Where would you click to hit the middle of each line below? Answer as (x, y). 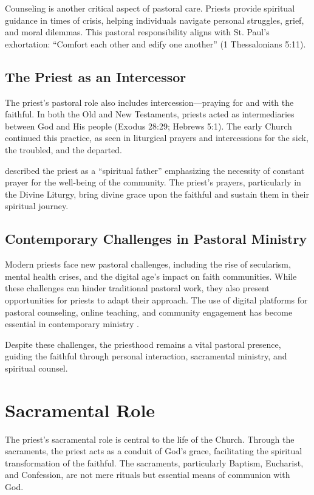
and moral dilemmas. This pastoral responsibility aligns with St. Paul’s (137, 32)
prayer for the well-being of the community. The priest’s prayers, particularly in (153, 182)
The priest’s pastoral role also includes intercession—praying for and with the (149, 102)
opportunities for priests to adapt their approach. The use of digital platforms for (156, 299)
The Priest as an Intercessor (96, 76)
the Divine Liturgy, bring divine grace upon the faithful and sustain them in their (157, 194)
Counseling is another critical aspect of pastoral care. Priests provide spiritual (150, 8)
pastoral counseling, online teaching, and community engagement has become (149, 312)
